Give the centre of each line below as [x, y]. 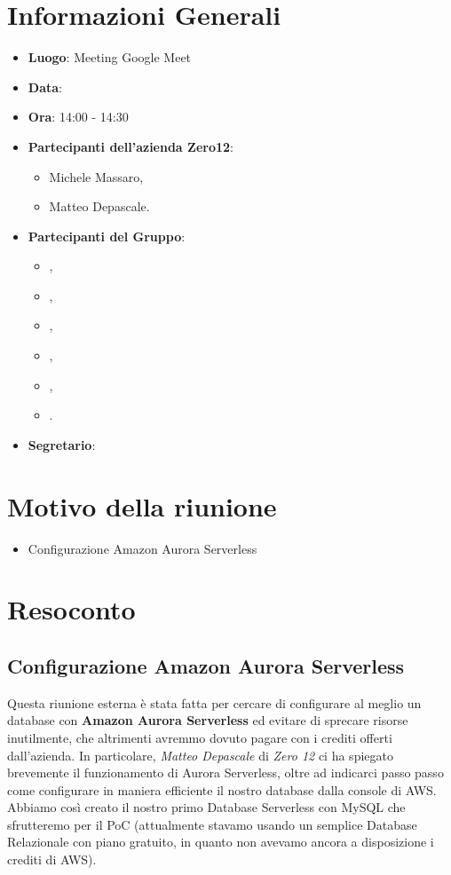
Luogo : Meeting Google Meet [110, 57]
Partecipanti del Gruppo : [107, 236]
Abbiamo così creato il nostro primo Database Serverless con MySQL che [206, 807]
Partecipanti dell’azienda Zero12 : [131, 146]
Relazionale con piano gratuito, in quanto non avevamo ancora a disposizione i [221, 842]
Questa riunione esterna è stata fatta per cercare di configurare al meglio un [214, 702]
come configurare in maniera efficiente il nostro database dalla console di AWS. [222, 789]
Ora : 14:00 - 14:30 [78, 117]
